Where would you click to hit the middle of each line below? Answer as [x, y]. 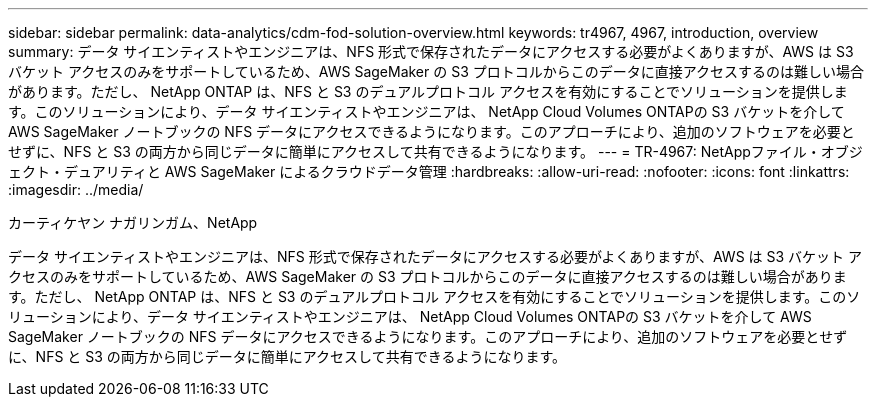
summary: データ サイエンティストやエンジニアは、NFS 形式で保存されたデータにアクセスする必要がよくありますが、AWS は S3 [431, 51]
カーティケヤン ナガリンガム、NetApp [133, 222]
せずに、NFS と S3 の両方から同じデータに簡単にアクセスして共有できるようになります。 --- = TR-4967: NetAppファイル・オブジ [435, 151]
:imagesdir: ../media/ [76, 189]
